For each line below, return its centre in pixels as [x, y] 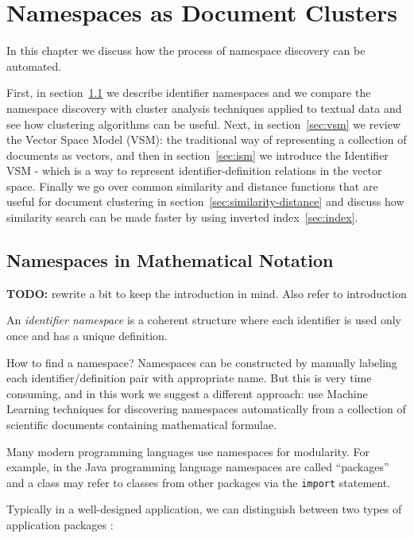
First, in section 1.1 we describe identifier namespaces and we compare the [189, 93]
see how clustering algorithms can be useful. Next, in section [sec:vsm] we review [204, 124]
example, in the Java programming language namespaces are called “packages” [198, 467]
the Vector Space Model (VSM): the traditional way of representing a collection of [207, 139]
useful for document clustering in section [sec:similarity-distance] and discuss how [205, 201]
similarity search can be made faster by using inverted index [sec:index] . [182, 217]
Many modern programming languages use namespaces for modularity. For [188, 451]
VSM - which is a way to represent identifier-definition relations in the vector [194, 170]
